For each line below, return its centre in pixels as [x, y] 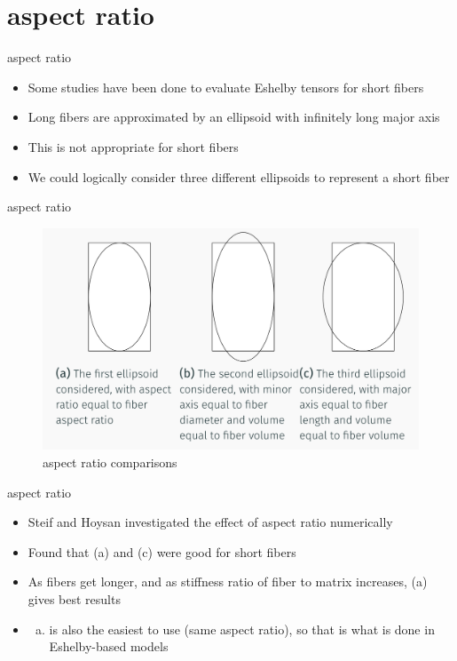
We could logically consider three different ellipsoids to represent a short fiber [239, 176]
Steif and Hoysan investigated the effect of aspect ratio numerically [210, 522]
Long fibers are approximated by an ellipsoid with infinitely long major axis [234, 117]
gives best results [74, 598]
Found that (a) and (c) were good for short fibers [162, 551]
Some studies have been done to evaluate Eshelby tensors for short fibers [226, 87]
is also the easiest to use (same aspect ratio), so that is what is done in [242, 629]
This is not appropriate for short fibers [133, 146]
